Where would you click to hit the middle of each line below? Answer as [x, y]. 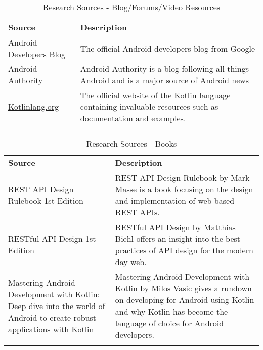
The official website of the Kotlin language [155, 95]
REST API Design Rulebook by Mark [182, 177]
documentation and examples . [133, 118]
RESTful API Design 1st [52, 238]
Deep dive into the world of [57, 305]
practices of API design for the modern [184, 250]
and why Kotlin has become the [171, 311]
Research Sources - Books [131, 143]
